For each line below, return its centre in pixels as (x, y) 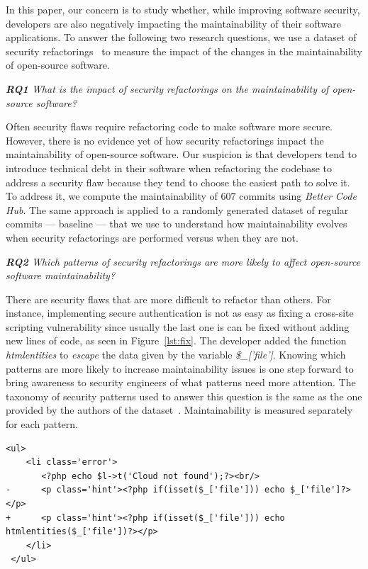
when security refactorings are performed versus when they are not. (152, 237)
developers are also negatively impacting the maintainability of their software (173, 23)
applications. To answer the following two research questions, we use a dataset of (181, 37)
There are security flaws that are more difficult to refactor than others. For (168, 299)
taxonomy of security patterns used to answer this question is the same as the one (184, 396)
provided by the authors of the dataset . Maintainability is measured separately (179, 410)
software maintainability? (61, 275)
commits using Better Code (298, 196)
